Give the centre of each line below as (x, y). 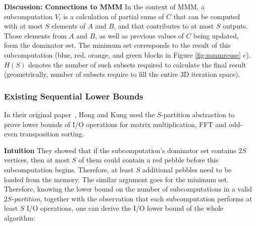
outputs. (235, 26)
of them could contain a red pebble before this (148, 160)
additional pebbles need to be (187, 169)
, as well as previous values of (139, 35)
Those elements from (35, 35)
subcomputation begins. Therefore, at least (69, 169)
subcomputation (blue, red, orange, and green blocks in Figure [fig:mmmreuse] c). (128, 54)
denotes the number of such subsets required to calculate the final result (137, 64)
